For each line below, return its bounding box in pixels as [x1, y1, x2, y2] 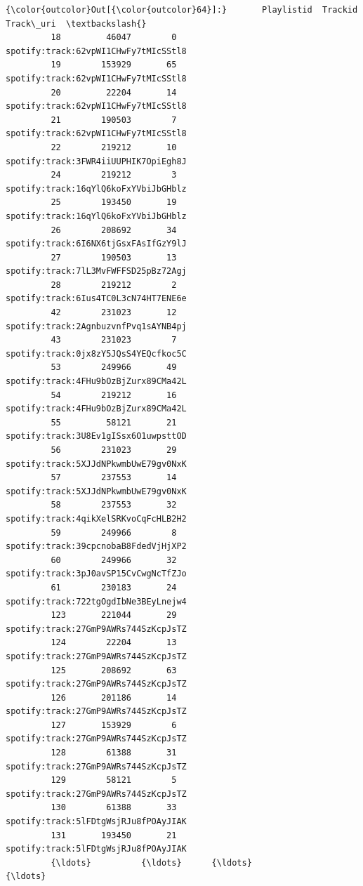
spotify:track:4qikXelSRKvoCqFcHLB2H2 [6, 513, 187, 524]
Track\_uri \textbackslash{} [6, 18, 147, 29]
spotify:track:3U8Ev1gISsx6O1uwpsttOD [6, 431, 187, 442]
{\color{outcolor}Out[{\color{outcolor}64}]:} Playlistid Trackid [6, 5, 358, 15]
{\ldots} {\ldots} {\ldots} [51, 857, 252, 868]
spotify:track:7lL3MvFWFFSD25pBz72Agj [6, 266, 187, 277]
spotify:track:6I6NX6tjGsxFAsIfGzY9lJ [6, 239, 187, 249]
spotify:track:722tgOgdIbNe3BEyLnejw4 [6, 596, 187, 607]
